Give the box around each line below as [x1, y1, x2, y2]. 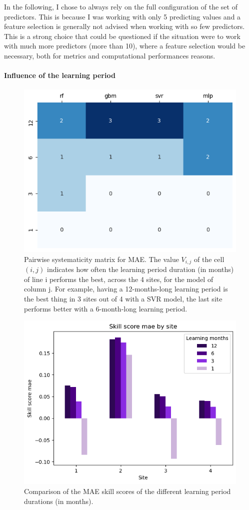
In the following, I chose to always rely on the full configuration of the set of [4, 1, 237, 11]
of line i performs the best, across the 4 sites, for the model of [24, 273, 213, 284]
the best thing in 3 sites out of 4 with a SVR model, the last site [24, 293, 222, 304]
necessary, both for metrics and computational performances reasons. [4, 50, 215, 60]
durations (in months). [24, 495, 93, 506]
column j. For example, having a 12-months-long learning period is [24, 283, 228, 294]
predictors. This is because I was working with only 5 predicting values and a [4, 11, 241, 21]
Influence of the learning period [4, 70, 115, 80]
